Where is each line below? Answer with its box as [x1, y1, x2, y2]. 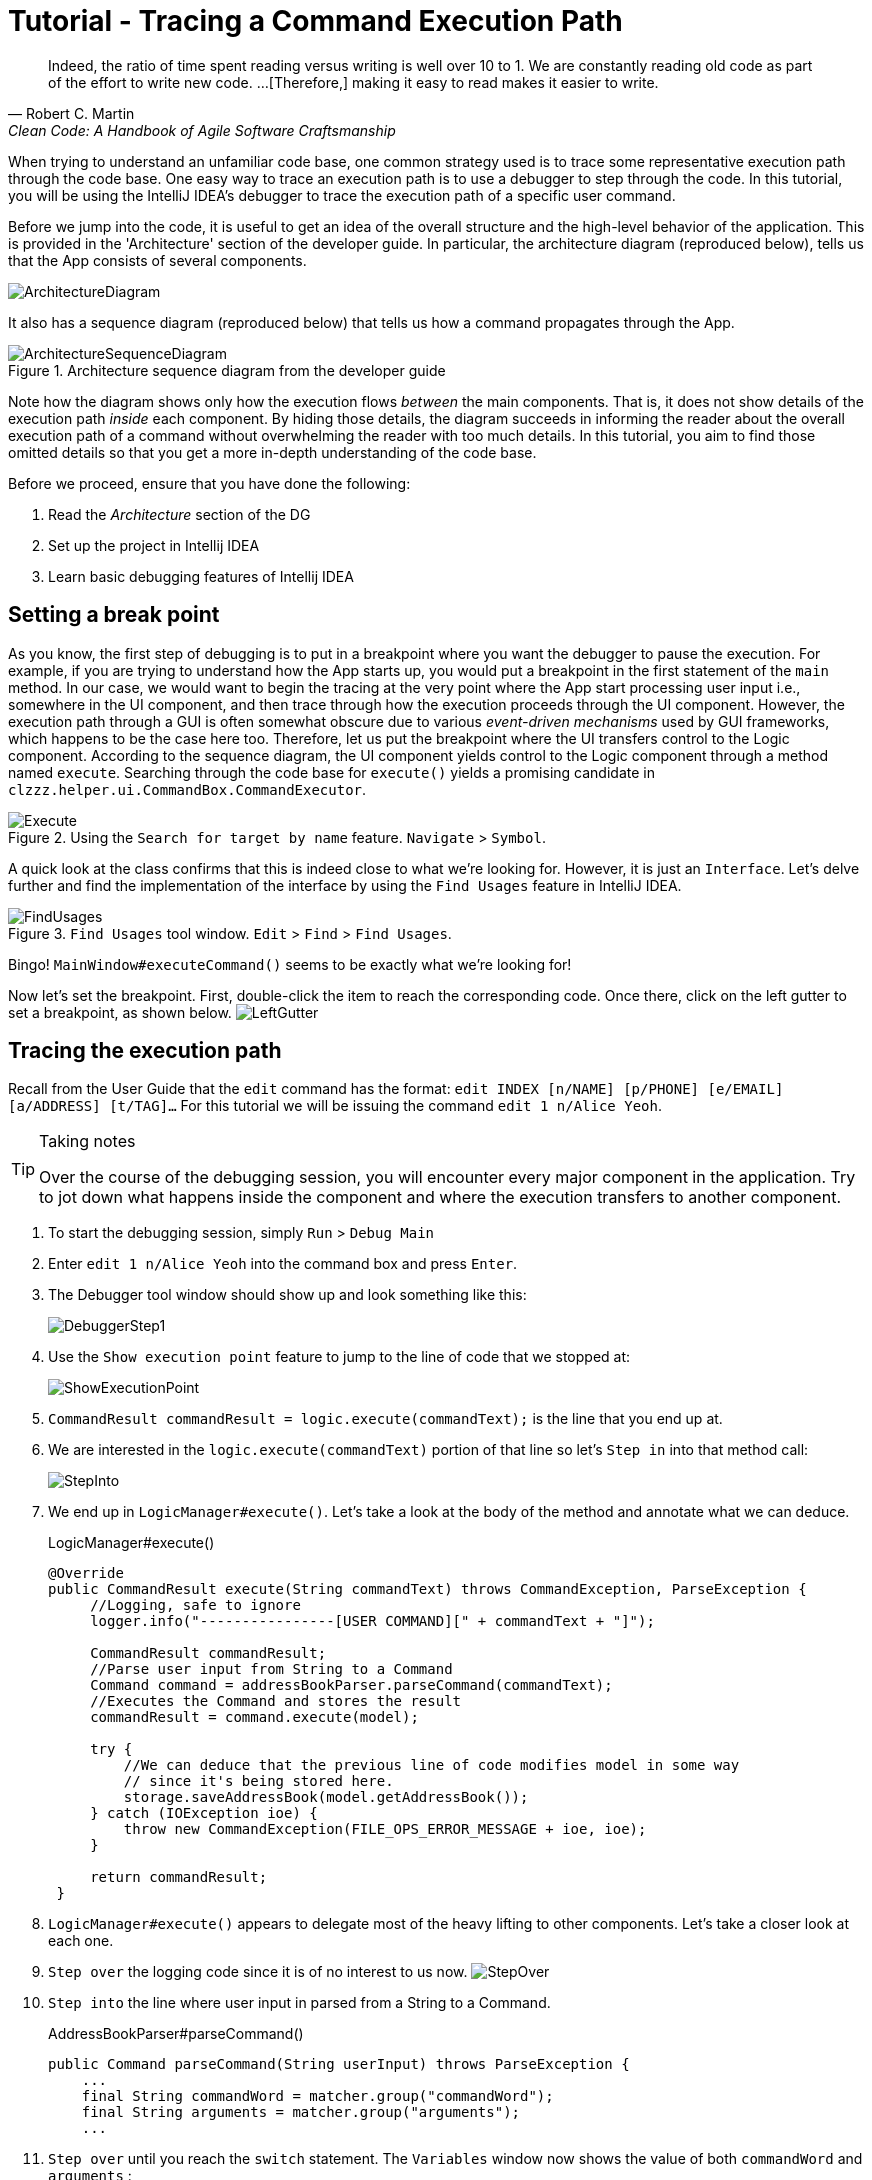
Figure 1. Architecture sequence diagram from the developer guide [8, 361, 446, 379]
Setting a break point [8, 602, 220, 628]
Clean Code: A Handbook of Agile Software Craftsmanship [8, 121, 396, 139]
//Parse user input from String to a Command [90, 1661, 453, 1678]
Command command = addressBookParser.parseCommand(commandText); [90, 1677, 613, 1694]
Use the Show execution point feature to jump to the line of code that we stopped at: [48, 1348, 631, 1366]
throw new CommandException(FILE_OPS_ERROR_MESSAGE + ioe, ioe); [123, 1821, 647, 1838]
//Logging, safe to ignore [90, 1597, 301, 1614]
